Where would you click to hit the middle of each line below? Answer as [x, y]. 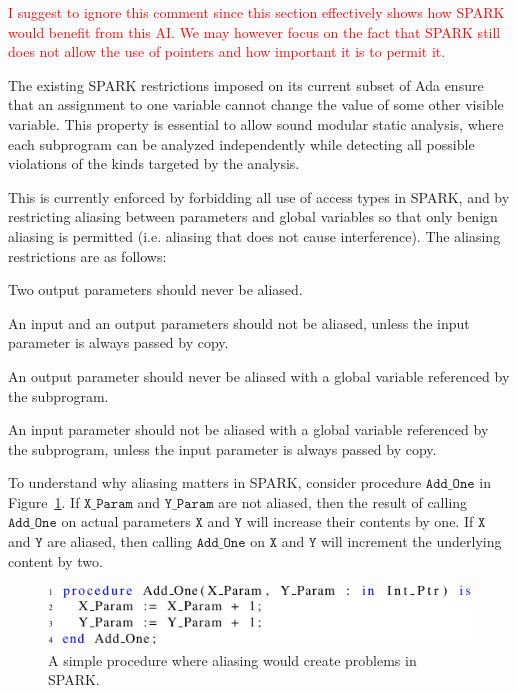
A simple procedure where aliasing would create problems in [232, 659]
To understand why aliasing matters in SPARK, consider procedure [215, 482]
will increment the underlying [411, 541]
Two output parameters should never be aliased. [155, 289]
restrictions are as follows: [87, 255]
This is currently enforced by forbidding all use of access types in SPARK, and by [259, 196]
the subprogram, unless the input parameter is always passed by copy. [222, 448]
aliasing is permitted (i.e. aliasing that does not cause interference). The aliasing [254, 235]
